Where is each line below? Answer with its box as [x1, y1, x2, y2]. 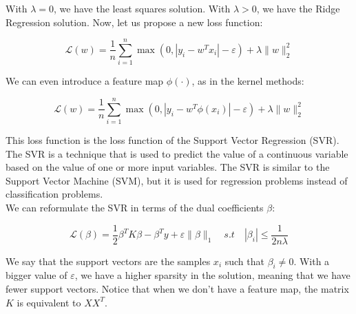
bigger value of [6, 268, 67, 282]
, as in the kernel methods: [191, 74, 304, 88]
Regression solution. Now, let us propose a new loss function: [6, 14, 263, 29]
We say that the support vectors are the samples [6, 253, 211, 268]
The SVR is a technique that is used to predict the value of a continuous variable [6, 146, 348, 160]
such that [224, 253, 264, 268]
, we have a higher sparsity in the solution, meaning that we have [74, 268, 350, 282]
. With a [293, 253, 330, 268]
